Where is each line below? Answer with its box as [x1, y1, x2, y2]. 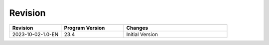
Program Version [64, 24, 105, 31]
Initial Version [126, 31, 158, 38]
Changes [126, 24, 148, 31]
